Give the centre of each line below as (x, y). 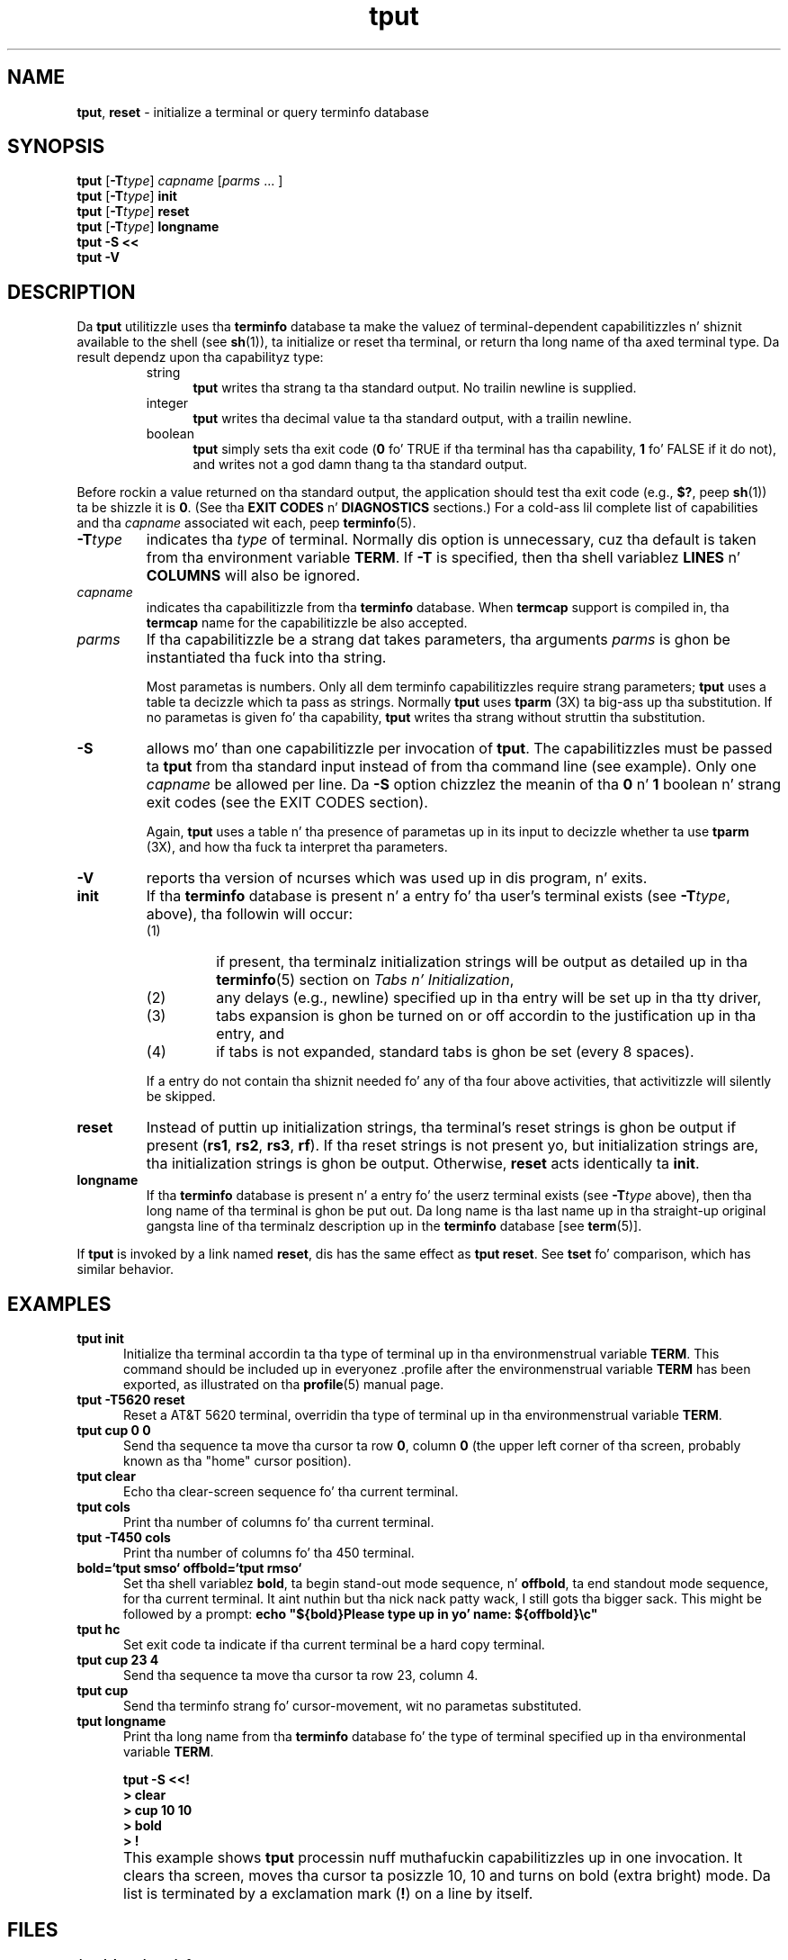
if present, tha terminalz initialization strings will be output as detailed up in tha (482, 962)
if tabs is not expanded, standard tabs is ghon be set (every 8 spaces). (455, 1052)
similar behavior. (125, 1269)
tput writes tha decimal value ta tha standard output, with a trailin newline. (412, 419)
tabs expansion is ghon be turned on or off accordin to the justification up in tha (486, 1016)
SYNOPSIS (56, 147)
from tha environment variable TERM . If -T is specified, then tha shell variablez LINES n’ (443, 558)
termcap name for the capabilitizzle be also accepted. (307, 623)
